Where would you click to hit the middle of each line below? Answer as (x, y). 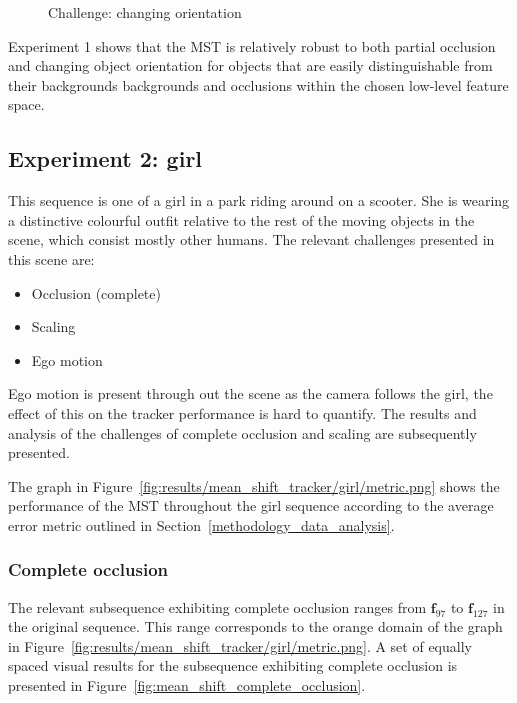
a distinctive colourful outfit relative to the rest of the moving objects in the (241, 219)
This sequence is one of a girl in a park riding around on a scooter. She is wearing (259, 200)
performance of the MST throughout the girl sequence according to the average (251, 505)
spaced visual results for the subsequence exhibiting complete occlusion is (233, 665)
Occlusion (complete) (96, 292)
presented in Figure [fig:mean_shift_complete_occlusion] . (187, 685)
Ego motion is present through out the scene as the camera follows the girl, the (250, 393)
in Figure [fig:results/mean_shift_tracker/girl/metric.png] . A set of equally (240, 645)
